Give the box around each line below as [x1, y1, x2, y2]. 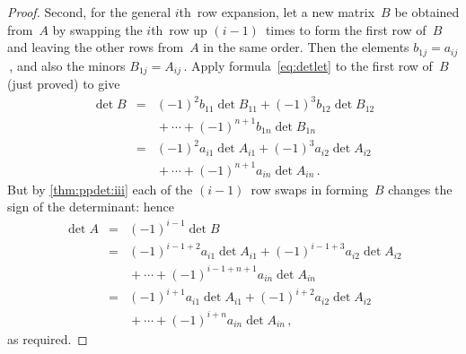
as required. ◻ [7, 329, 88, 348]
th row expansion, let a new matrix [179, 3, 375, 21]
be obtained [394, 3, 460, 21]
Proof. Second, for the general [7, 3, 171, 21]
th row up [151, 20, 207, 39]
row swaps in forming [251, 179, 368, 198]
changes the [388, 179, 453, 198]
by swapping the [52, 20, 143, 39]
